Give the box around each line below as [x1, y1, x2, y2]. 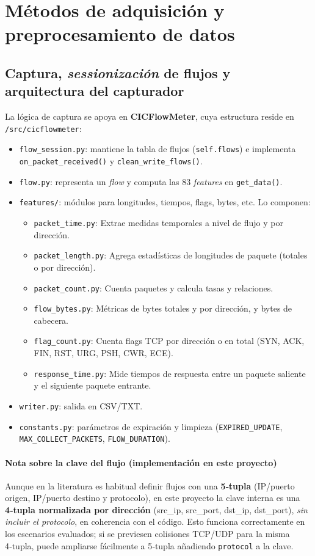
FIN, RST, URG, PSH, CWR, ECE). [34, 346, 173, 359]
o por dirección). [34, 260, 96, 273]
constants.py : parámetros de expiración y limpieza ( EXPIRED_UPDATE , [19, 420, 283, 433]
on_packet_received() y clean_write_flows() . [19, 155, 203, 167]
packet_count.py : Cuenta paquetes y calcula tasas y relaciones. [34, 281, 273, 294]
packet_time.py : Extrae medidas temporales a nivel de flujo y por [34, 216, 283, 229]
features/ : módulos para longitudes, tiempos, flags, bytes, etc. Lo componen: [19, 196, 311, 208]
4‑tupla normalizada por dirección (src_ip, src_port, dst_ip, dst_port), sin [5, 503, 308, 516]
